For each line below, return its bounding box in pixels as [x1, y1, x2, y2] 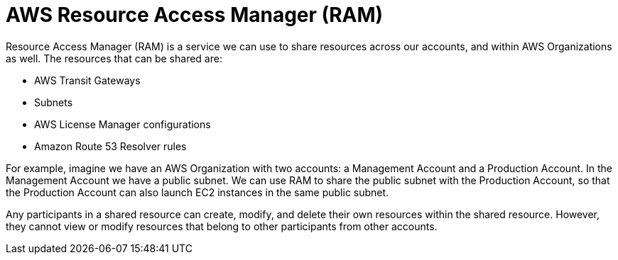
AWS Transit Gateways [34, 74, 141, 86]
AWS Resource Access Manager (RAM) [6, 3, 384, 27]
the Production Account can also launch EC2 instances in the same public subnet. [6, 186, 389, 198]
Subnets [34, 96, 73, 108]
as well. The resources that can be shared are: [6, 52, 222, 64]
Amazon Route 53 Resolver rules [34, 140, 187, 152]
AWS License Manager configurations [34, 118, 211, 130]
